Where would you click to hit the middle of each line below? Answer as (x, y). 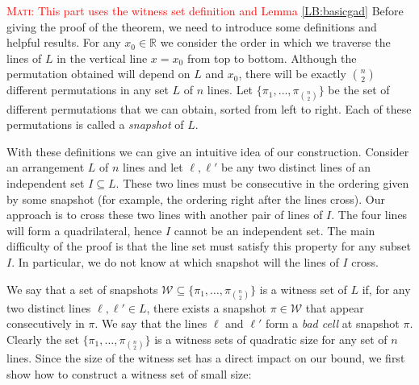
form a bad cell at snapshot (332, 323)
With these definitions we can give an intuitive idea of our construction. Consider (208, 151)
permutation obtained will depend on (98, 74)
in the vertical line (102, 58)
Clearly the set (43, 339)
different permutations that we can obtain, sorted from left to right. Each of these (209, 108)
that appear (335, 307)
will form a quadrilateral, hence (84, 230)
